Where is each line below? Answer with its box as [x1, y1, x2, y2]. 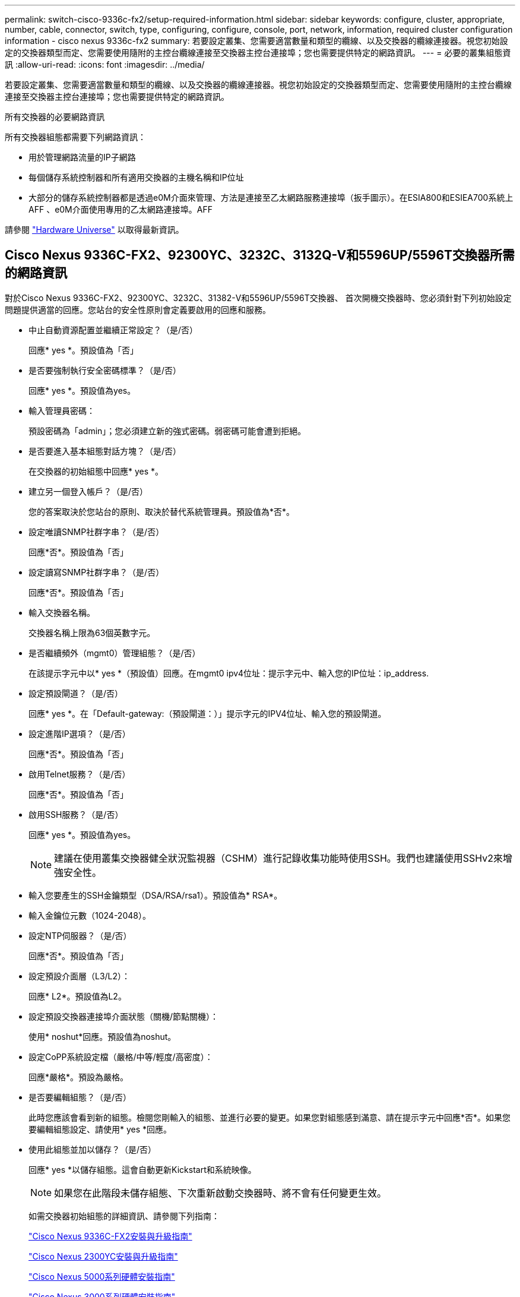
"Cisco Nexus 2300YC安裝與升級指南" [28, 1251, 178, 1261]
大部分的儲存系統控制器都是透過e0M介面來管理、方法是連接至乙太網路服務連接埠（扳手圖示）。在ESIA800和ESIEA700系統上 [28, 192, 513, 203]
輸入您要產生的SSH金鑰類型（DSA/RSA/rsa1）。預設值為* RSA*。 [28, 890, 283, 900]
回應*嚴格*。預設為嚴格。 [28, 1071, 129, 1082]
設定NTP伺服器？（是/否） [28, 930, 132, 941]
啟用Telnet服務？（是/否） [28, 768, 131, 779]
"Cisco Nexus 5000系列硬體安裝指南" [28, 1271, 175, 1282]
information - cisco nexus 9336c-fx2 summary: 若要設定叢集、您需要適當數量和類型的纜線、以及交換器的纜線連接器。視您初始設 [5, 36, 508, 46]
